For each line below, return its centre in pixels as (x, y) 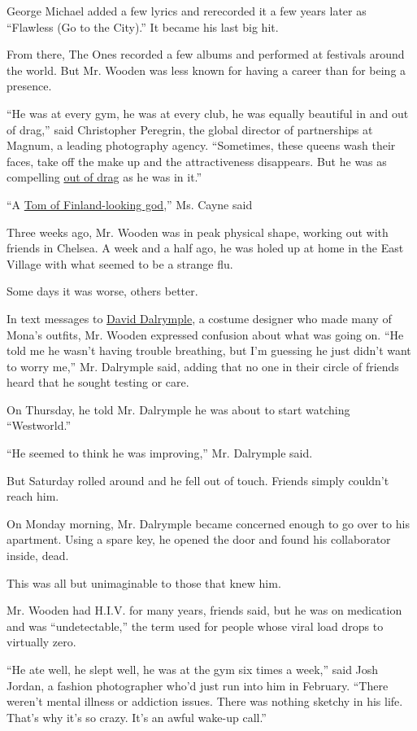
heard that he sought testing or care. (98, 382)
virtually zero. (41, 642)
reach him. (33, 496)
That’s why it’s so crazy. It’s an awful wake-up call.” (137, 717)
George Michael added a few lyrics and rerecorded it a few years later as (187, 11)
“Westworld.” (39, 425)
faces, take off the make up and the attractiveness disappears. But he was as (197, 161)
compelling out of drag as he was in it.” (104, 177)
